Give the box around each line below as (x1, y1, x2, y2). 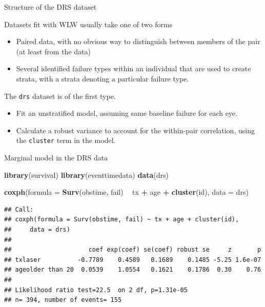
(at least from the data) (16, 46, 91, 56)
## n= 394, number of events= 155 (4, 296, 122, 304)
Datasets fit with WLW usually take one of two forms (4, 18, 173, 29)
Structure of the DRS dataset (4, 2, 97, 12)
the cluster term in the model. (16, 135, 116, 146)
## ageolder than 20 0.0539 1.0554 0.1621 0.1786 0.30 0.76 (4, 266, 261, 274)
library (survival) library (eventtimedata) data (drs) (4, 169, 169, 180)
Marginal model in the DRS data (4, 152, 108, 163)
